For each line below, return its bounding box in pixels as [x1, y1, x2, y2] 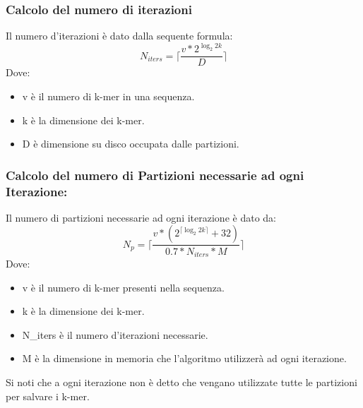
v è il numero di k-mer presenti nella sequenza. [22, 280, 225, 294]
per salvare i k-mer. [6, 388, 90, 403]
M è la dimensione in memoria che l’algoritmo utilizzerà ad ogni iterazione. [22, 351, 347, 366]
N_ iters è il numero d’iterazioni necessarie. [22, 327, 208, 342]
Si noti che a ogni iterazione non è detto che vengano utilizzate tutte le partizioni [6, 374, 357, 389]
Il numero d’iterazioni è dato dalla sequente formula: [6, 28, 233, 43]
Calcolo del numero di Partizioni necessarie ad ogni [6, 166, 304, 184]
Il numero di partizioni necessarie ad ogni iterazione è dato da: [6, 210, 276, 224]
